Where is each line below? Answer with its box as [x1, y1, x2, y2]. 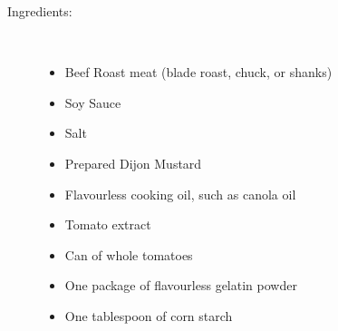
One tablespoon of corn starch [64, 306, 233, 325]
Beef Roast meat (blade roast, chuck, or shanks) [64, 63, 333, 82]
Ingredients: [7, 2, 72, 20]
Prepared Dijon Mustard [64, 153, 202, 172]
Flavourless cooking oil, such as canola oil [64, 184, 296, 203]
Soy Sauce [64, 92, 121, 112]
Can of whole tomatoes [64, 245, 193, 264]
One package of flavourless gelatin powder [64, 276, 297, 295]
